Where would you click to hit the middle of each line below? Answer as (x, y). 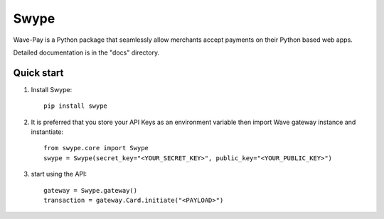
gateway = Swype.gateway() (91, 190)
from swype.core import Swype (96, 148)
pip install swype (76, 106)
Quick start (38, 73)
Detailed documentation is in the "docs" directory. (86, 52)
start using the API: (59, 174)
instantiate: (47, 132)
